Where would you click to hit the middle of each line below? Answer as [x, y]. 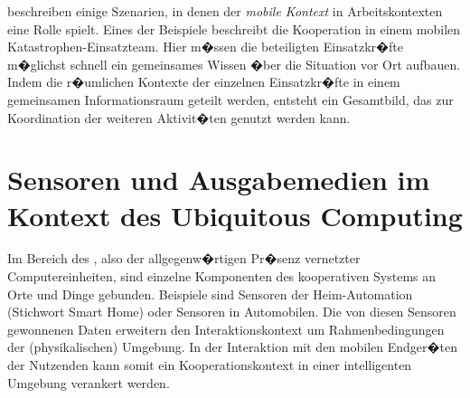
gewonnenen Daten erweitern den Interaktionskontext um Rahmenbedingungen [226, 329]
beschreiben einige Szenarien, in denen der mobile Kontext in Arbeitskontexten [225, 11]
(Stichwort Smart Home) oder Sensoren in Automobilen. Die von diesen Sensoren [232, 312]
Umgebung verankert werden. [89, 382]
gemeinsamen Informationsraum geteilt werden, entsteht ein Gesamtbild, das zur [230, 99]
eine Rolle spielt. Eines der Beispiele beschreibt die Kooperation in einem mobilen [234, 28]
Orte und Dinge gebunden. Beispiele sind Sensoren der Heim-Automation [210, 294]
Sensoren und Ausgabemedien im [219, 180]
